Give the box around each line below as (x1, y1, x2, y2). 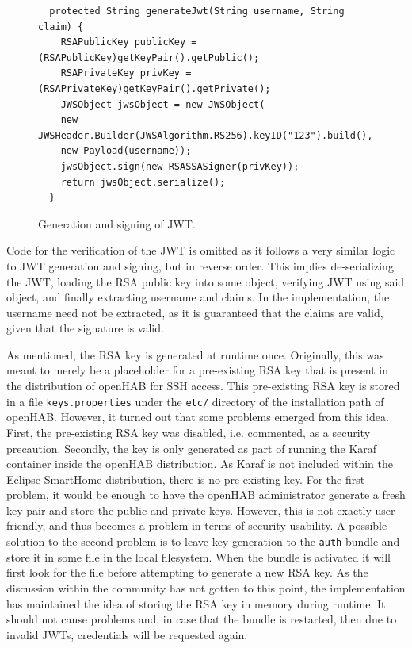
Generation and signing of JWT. (38, 215, 196, 232)
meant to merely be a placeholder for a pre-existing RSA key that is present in (6, 362, 389, 378)
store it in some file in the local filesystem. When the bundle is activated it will (6, 548, 391, 565)
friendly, (6, 517, 46, 534)
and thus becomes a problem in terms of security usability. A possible (49, 517, 387, 534)
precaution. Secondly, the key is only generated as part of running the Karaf (6, 439, 377, 456)
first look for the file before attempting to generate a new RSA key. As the (6, 564, 368, 581)
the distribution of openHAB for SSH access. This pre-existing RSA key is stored (6, 378, 400, 394)
